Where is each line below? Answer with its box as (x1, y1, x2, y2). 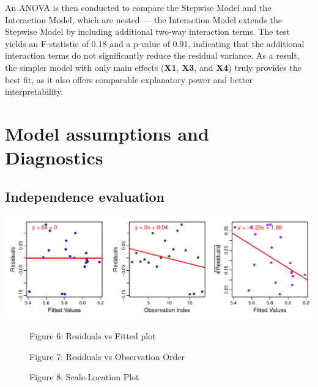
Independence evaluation (5, 186, 165, 205)
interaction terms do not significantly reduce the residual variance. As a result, (5, 49, 300, 62)
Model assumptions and (5, 120, 209, 146)
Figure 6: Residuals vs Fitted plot (29, 329, 156, 342)
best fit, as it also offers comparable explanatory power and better (5, 73, 253, 86)
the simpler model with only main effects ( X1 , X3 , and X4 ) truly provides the (5, 61, 301, 73)
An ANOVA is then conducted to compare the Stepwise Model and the (5, 1, 272, 13)
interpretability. (5, 85, 64, 98)
